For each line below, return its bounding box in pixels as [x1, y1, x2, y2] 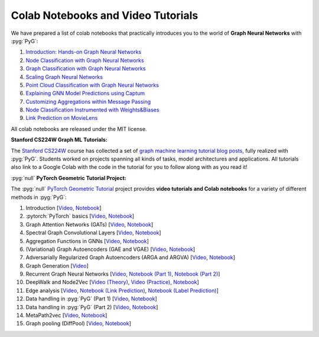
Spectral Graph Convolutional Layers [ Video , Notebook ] [25, 229, 162, 236]
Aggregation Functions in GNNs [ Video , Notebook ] [25, 237, 149, 244]
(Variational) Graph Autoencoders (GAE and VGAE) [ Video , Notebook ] [25, 246, 196, 253]
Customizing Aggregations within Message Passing [25, 98, 151, 105]
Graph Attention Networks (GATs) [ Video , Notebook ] [25, 221, 154, 228]
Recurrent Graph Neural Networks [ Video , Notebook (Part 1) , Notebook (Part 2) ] [25, 270, 220, 277]
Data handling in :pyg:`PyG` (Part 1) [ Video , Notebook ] [25, 295, 157, 302]
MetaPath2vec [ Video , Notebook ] [25, 312, 108, 319]
